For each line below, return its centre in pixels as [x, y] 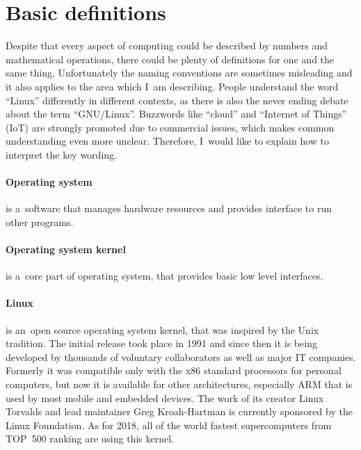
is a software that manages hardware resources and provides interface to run [169, 208]
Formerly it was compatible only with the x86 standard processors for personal [174, 370]
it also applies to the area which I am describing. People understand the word [172, 86]
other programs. [40, 222]
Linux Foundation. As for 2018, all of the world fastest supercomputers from [169, 425]
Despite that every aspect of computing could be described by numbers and [167, 46]
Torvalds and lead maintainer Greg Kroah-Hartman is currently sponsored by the [179, 411]
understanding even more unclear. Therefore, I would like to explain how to [168, 141]
